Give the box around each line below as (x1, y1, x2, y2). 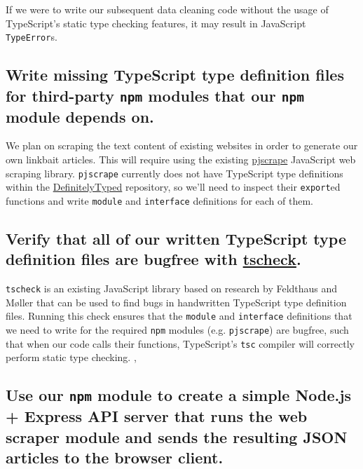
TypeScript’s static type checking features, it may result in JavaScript (6, 15, 306, 30)
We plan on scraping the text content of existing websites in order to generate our (6, 138, 358, 153)
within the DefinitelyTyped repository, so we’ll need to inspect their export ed (6, 179, 341, 194)
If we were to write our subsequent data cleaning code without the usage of (6, 2, 329, 16)
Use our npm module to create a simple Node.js (6, 384, 352, 406)
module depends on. (6, 105, 154, 127)
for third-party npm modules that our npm (6, 84, 305, 106)
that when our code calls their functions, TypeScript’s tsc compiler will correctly (6, 336, 355, 351)
